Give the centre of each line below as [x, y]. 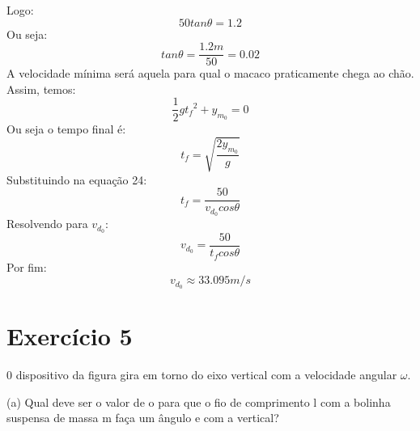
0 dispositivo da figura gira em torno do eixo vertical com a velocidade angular [202, 375]
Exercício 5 [70, 336]
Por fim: [27, 266]
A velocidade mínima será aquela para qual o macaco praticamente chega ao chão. [210, 73]
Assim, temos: [41, 89]
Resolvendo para [47, 224]
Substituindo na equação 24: [77, 179]
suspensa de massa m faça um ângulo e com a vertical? [143, 418]
